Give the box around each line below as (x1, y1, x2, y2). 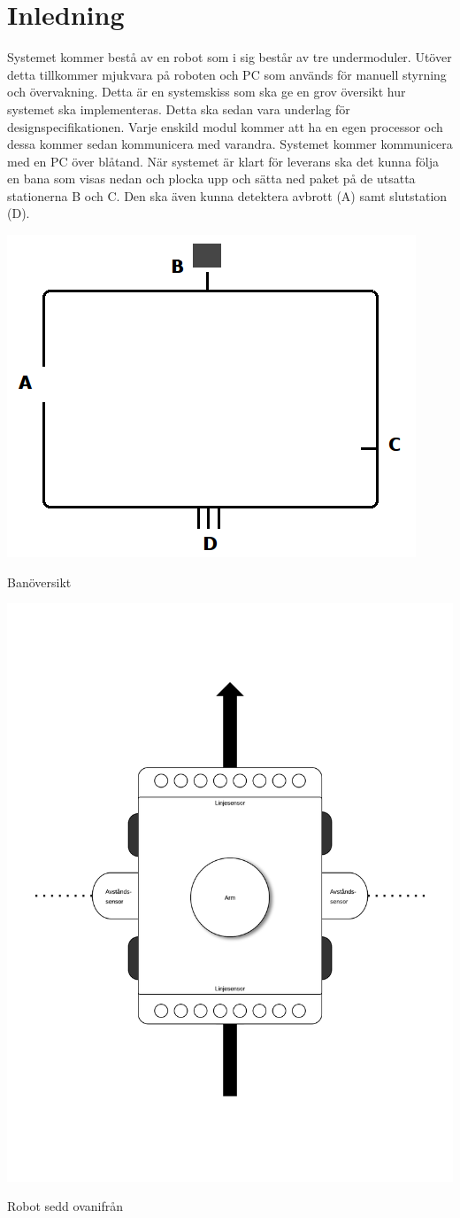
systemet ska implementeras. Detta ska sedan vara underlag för (7, 99, 350, 118)
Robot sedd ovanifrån (7, 1197, 123, 1215)
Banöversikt (7, 572, 72, 591)
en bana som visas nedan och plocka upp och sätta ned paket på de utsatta (7, 169, 416, 188)
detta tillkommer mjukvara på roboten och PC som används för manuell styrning (7, 65, 447, 83)
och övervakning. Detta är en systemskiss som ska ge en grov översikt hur (7, 82, 406, 101)
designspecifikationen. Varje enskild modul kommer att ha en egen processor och (7, 117, 443, 136)
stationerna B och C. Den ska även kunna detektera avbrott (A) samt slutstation (7, 186, 448, 205)
